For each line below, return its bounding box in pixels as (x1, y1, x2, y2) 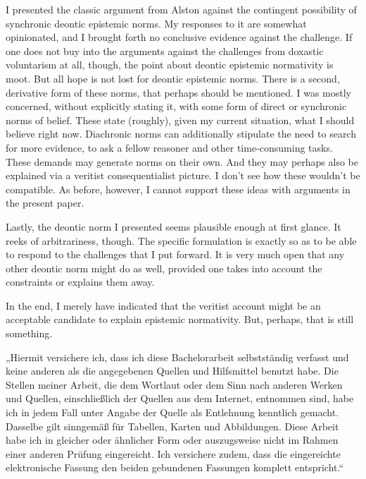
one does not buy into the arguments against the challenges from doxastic (6, 43, 324, 58)
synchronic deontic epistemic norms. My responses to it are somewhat (6, 16, 307, 30)
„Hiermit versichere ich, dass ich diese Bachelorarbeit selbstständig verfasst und (6, 349, 349, 364)
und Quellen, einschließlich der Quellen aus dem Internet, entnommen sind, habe (6, 391, 354, 406)
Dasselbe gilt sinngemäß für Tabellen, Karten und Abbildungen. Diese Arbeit (6, 418, 339, 433)
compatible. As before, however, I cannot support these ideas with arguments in (6, 181, 351, 196)
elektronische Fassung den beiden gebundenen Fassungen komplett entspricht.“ (6, 460, 344, 475)
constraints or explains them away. (6, 274, 155, 289)
